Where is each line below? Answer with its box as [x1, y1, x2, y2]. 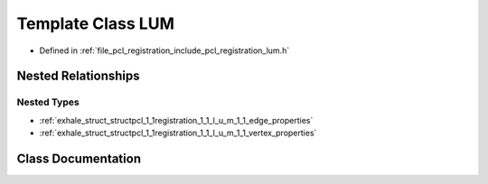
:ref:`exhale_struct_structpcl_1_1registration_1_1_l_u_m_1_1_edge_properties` [39, 115, 314, 125]
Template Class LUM [16, 14, 175, 33]
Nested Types [16, 96, 80, 108]
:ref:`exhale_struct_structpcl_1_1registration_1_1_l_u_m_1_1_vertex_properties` [39, 127, 317, 139]
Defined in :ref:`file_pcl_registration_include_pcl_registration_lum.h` [39, 45, 290, 56]
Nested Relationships [16, 69, 140, 84]
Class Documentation [16, 151, 142, 166]
